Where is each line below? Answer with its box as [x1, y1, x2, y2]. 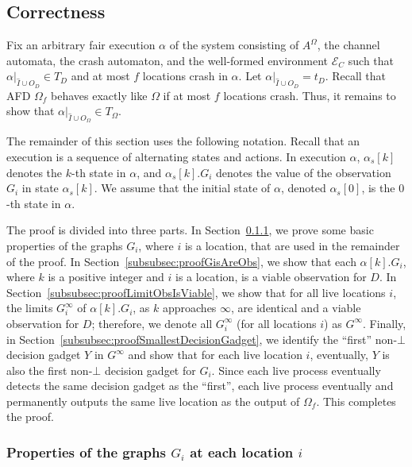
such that [348, 52, 395, 68]
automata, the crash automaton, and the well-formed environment [6, 52, 329, 68]
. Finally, [362, 315, 406, 331]
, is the [361, 179, 395, 196]
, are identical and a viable [231, 299, 361, 316]
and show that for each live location [128, 346, 302, 363]
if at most [163, 87, 211, 103]
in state [21, 179, 59, 196]
